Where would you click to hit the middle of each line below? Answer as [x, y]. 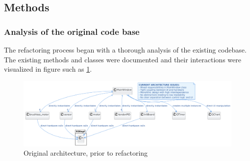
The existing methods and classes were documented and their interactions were [123, 59]
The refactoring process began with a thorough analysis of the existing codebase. [125, 50]
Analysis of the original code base [72, 31]
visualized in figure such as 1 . [48, 69]
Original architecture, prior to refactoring [86, 153]
